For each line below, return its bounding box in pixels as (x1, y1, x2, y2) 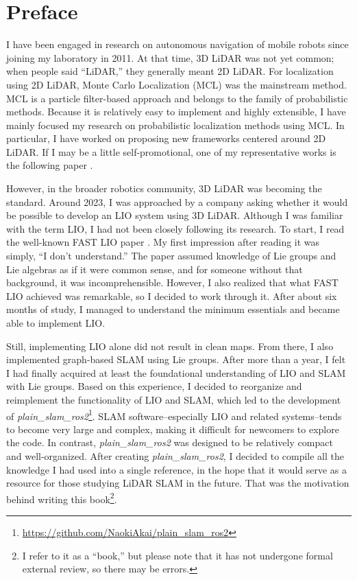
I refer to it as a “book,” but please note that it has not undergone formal (22, 548, 333, 562)
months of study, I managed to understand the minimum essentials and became (6, 302, 340, 316)
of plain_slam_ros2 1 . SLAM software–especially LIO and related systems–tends (6, 406, 342, 423)
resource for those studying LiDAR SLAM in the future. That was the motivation (6, 476, 349, 490)
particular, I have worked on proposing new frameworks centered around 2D (6, 131, 326, 146)
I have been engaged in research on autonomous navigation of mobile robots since (6, 37, 349, 51)
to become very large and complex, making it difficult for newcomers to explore (6, 421, 339, 436)
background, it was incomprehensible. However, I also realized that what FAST (6, 275, 338, 290)
